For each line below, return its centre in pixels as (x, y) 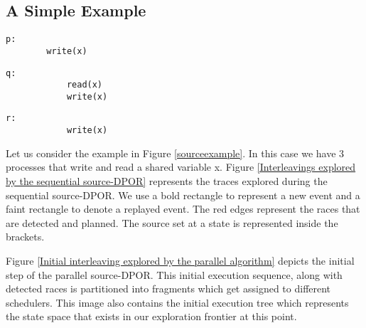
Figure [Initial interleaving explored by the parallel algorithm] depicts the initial (180, 260)
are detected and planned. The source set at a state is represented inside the (172, 222)
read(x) (85, 85)
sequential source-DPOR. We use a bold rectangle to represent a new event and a (183, 195)
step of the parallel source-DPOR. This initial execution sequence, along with (174, 274)
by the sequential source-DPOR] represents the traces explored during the (167, 180)
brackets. (25, 237)
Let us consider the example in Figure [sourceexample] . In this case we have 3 (175, 153)
